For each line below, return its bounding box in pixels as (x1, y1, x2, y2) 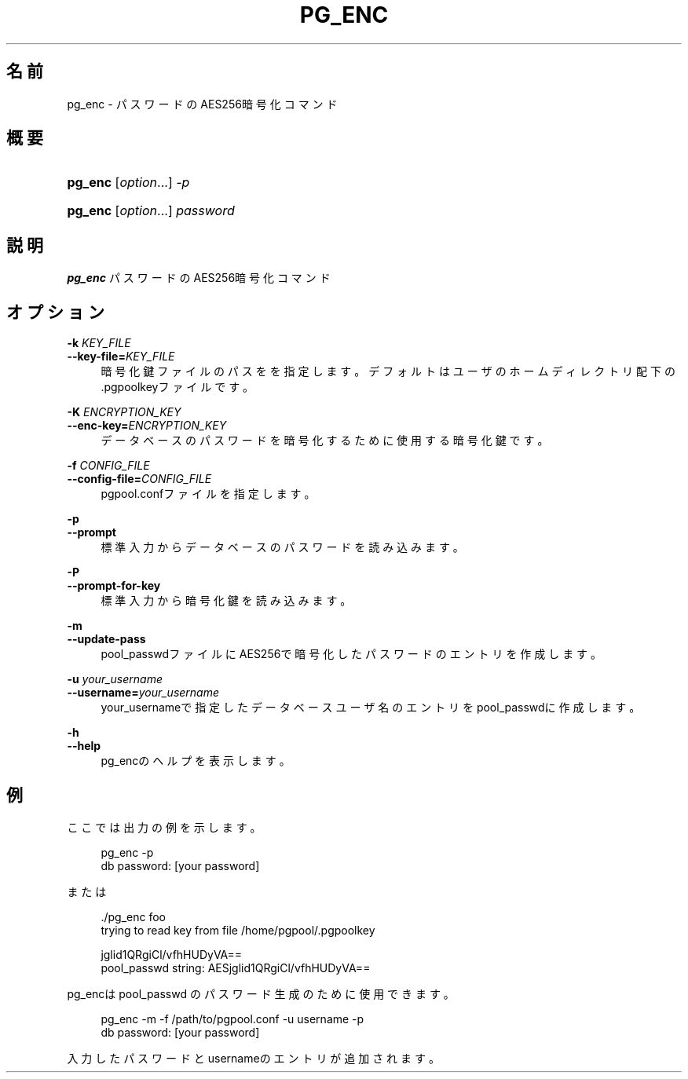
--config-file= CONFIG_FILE (67, 472, 212, 486)
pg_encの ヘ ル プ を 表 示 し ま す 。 (101, 754, 291, 768)
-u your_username (67, 672, 163, 686)
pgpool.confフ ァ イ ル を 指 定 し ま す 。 (101, 487, 316, 501)
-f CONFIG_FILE (67, 459, 150, 473)
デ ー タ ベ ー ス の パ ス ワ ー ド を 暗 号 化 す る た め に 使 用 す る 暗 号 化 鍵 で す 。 (101, 433, 549, 448)
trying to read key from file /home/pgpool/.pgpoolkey (101, 923, 375, 937)
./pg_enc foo (101, 909, 166, 924)
